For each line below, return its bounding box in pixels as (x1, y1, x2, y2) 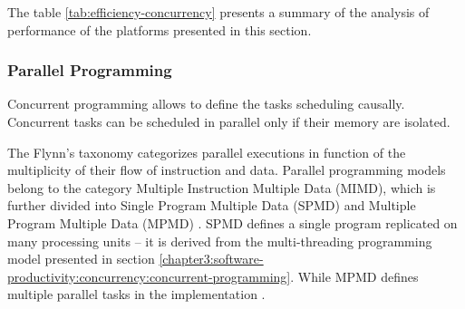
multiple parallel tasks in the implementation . (7, 285, 266, 304)
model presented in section (7, 249, 155, 268)
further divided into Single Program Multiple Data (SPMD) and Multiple (7, 196, 416, 215)
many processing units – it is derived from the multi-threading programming (7, 231, 432, 250)
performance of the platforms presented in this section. (7, 20, 312, 39)
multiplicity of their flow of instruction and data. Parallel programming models (7, 160, 446, 179)
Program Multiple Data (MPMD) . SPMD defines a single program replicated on (7, 213, 458, 232)
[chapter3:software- (159, 249, 264, 268)
